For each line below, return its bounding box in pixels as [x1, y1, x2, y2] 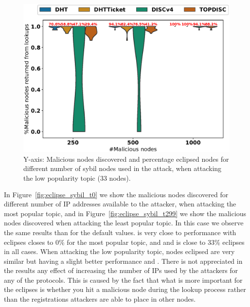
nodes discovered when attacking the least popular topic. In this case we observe [4, 218, 244, 228]
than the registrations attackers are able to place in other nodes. [4, 294, 196, 304]
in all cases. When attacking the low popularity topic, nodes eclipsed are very [4, 246, 235, 256]
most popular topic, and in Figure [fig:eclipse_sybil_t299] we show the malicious [4, 208, 247, 218]
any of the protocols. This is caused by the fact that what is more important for [4, 274, 243, 285]
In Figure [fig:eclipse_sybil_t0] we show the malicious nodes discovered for [4, 189, 229, 199]
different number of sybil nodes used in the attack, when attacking [23, 163, 222, 173]
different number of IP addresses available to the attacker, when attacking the [4, 199, 236, 209]
